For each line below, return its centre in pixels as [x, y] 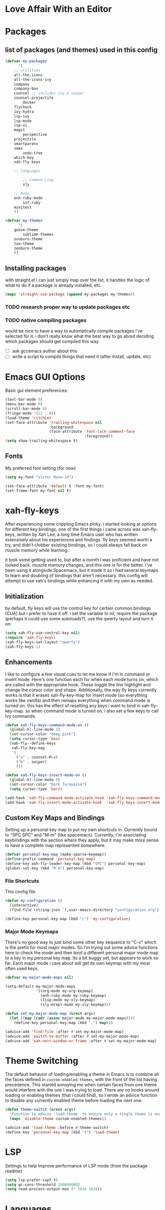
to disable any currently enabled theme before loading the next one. [74, 1100]
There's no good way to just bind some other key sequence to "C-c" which [81, 942]
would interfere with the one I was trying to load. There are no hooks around [82, 1090]
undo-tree [33, 153]
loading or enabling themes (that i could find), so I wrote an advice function [81, 1095]
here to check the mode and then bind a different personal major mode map [82, 952]
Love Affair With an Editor [58, 9]
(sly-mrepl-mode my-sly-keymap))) [75, 1005]
